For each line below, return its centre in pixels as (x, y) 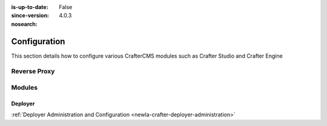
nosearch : (24, 24)
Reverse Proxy (33, 71)
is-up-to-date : (30, 7)
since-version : (30, 16)
